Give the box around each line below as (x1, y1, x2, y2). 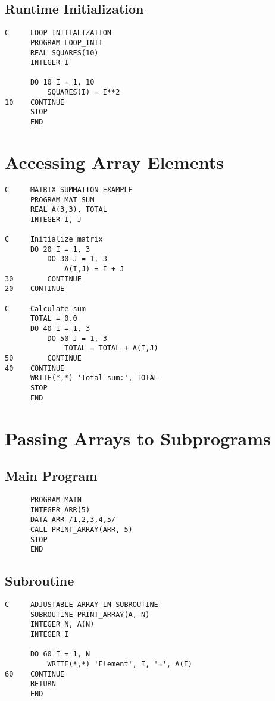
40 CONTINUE (5, 364, 65, 373)
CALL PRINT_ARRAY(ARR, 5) (30, 525, 133, 534)
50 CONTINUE (5, 354, 82, 363)
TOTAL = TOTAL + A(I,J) (64, 344, 158, 353)
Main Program (5, 467, 98, 485)
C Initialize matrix (5, 235, 103, 244)
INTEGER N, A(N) (30, 620, 95, 629)
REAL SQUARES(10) (30, 48, 99, 57)
